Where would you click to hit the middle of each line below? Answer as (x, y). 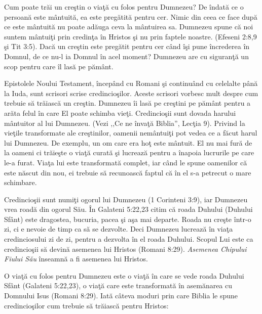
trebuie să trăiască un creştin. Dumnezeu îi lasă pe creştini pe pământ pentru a (127, 103)
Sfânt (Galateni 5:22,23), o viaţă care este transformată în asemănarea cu (118, 285)
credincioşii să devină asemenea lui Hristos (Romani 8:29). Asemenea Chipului (125, 249)
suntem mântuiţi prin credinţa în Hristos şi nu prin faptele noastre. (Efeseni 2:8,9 (130, 36)
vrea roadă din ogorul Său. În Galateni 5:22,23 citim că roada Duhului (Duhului (128, 209)
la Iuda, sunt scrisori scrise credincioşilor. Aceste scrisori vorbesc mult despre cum (131, 93)
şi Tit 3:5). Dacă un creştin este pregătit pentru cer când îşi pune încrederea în (127, 46)
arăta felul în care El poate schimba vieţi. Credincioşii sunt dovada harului (120, 113)
